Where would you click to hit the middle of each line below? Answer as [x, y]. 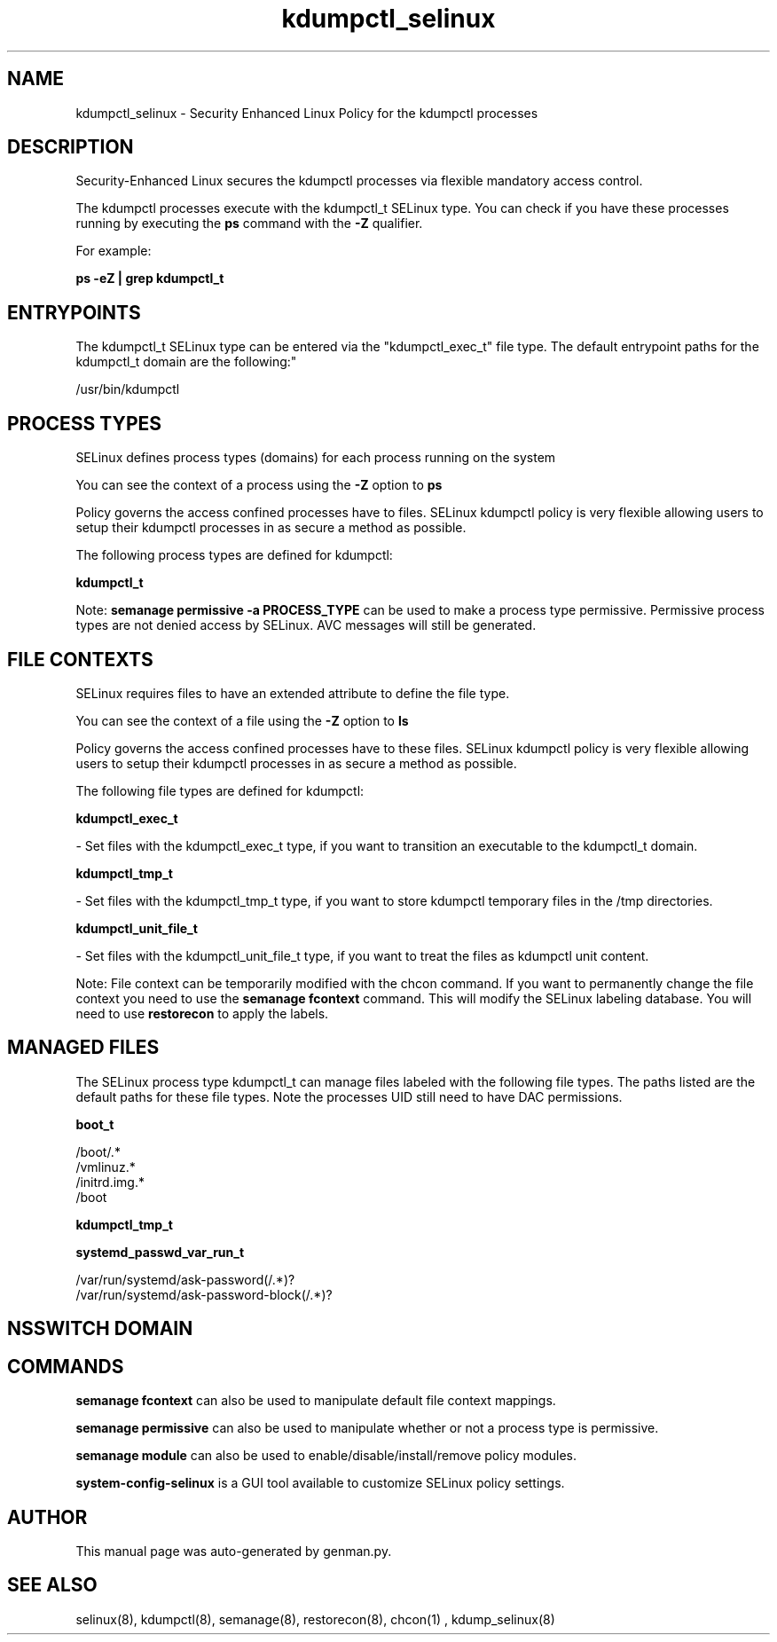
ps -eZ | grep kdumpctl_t [150, 279]
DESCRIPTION [71, 147]
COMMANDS [66, 1366]
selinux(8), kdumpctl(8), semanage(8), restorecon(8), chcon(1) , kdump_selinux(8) [315, 1619]
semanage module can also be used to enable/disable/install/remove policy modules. [326, 1456]
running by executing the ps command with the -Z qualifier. [249, 224]
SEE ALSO [52, 1585]
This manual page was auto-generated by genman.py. [234, 1551]
